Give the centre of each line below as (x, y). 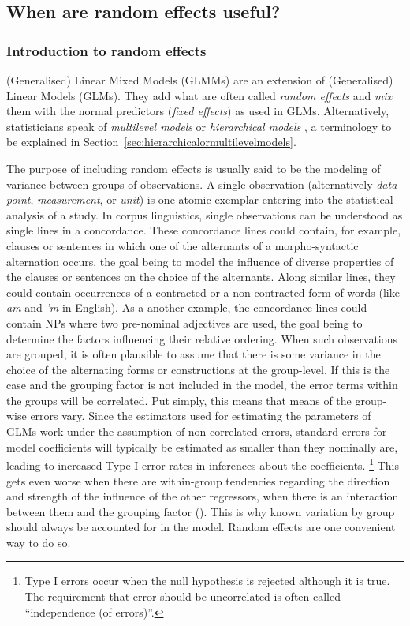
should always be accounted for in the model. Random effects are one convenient (201, 527)
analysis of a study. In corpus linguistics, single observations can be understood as (205, 214)
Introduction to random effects (106, 50)
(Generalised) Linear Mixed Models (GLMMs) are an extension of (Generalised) (200, 80)
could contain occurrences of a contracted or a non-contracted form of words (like (203, 292)
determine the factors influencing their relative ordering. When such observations (202, 338)
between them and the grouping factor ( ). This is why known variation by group (201, 511)
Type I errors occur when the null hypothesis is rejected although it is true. (207, 581)
